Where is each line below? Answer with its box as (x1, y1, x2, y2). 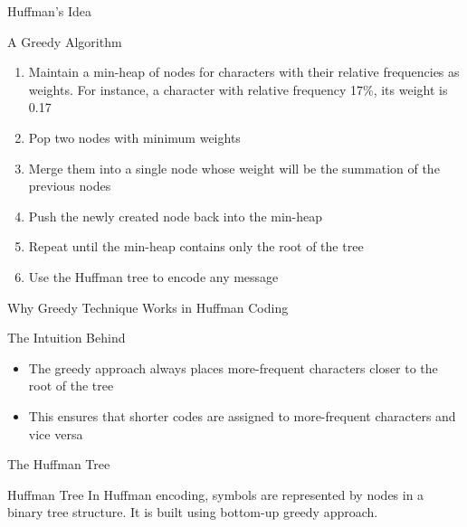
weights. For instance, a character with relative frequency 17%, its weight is (28, 80, 448, 99)
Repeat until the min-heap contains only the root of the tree (28, 237, 364, 256)
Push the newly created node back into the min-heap (28, 206, 323, 225)
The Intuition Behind (7, 328, 126, 347)
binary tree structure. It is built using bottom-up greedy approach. (7, 503, 378, 522)
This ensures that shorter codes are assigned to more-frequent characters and (28, 406, 456, 425)
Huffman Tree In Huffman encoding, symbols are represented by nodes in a (7, 485, 424, 503)
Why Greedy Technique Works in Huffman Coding (7, 297, 289, 316)
